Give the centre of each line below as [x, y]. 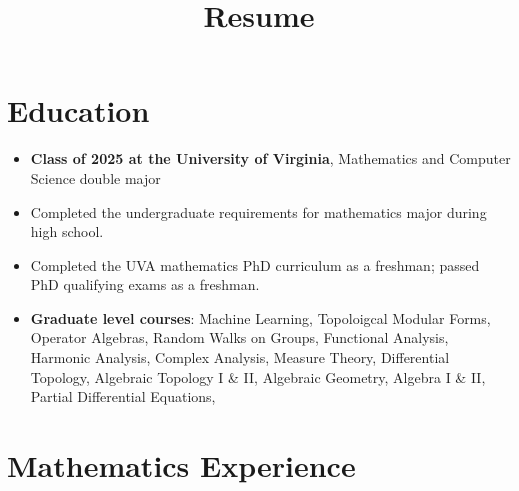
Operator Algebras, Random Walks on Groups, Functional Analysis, [239, 337]
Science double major [95, 177]
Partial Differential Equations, [123, 396]
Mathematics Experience [181, 465]
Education [78, 110]
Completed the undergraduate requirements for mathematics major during [258, 211]
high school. [67, 231]
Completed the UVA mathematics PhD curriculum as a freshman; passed [255, 264]
